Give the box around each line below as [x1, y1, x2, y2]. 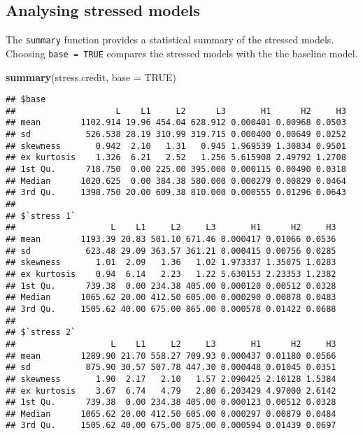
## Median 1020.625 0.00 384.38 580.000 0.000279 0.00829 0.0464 [6, 176, 346, 186]
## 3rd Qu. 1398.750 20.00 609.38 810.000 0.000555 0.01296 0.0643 [6, 187, 346, 198]
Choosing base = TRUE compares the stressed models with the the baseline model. [6, 45, 358, 60]
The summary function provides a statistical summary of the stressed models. [6, 32, 334, 47]
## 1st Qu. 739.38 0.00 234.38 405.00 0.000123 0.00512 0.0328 [6, 397, 336, 408]
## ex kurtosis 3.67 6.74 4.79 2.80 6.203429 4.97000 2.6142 [6, 385, 336, 396]
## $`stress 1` [6, 211, 76, 221]
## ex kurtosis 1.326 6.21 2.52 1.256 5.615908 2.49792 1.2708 [6, 152, 346, 163]
